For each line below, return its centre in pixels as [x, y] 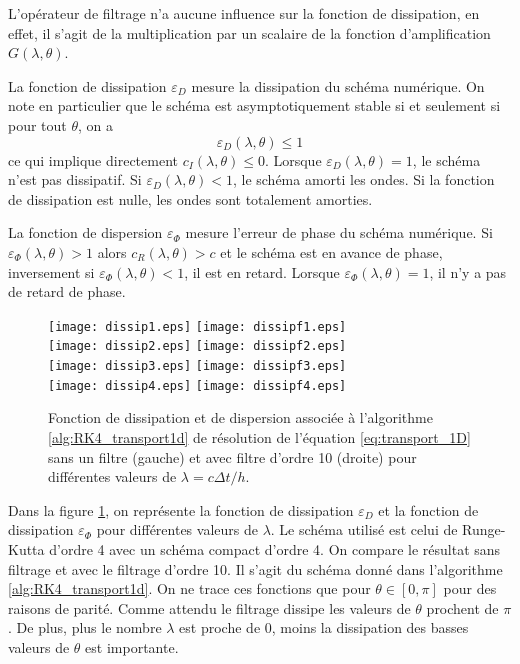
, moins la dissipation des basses [370, 627]
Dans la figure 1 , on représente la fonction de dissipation [181, 509]
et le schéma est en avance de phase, [331, 251]
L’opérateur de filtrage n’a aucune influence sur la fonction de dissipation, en [244, 13]
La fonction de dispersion [85, 232]
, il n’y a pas [468, 271]
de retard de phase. [67, 291]
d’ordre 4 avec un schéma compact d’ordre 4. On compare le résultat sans [275, 548]
